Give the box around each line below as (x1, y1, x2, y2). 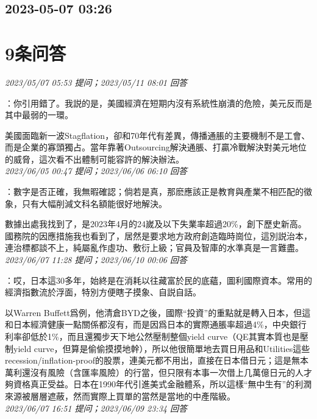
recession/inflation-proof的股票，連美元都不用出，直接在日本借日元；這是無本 (5, 354, 309, 367)
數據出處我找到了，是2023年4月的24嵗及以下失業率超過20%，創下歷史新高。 (5, 217, 307, 230)
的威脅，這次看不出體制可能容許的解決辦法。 (5, 152, 184, 165)
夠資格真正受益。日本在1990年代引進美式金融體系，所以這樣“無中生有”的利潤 (5, 378, 312, 390)
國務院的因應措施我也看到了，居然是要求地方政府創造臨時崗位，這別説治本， (5, 229, 312, 242)
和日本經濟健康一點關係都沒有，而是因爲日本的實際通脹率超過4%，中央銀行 (5, 318, 307, 331)
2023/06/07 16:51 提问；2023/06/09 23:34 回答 (5, 401, 187, 414)
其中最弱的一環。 (5, 108, 73, 121)
